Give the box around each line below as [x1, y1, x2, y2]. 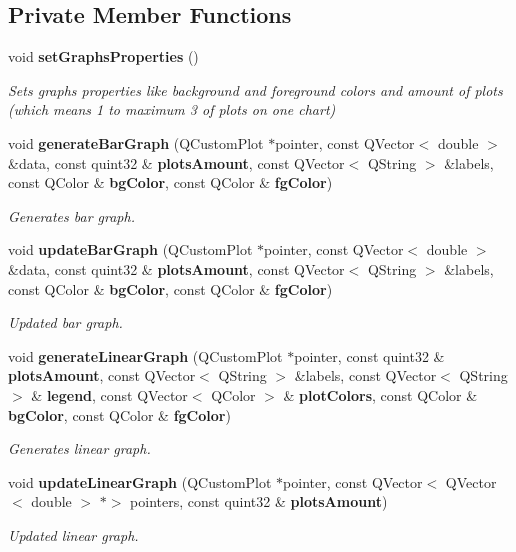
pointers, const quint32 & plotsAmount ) [130, 491, 388, 512]
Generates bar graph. [8, 205, 135, 226]
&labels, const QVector [294, 365, 437, 386]
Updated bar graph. [8, 312, 123, 333]
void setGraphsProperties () [8, 46, 199, 67]
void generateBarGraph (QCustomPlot [8, 132, 264, 153]
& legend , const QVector [31, 384, 188, 405]
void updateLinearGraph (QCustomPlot [8, 471, 272, 492]
